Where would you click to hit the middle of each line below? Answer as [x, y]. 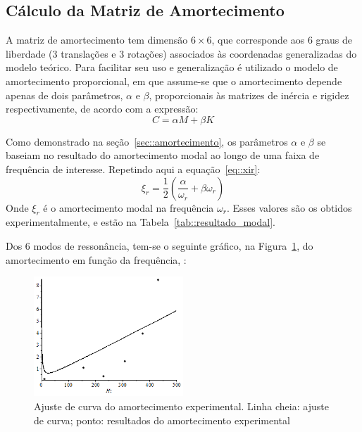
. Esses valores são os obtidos [289, 207]
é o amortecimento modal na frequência [129, 207]
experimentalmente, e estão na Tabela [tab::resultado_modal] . [141, 222]
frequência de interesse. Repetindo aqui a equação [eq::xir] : [133, 169]
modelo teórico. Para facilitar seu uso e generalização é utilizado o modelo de [172, 67]
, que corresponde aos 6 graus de [282, 40]
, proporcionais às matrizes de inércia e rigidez [249, 95]
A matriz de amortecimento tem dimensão [97, 40]
